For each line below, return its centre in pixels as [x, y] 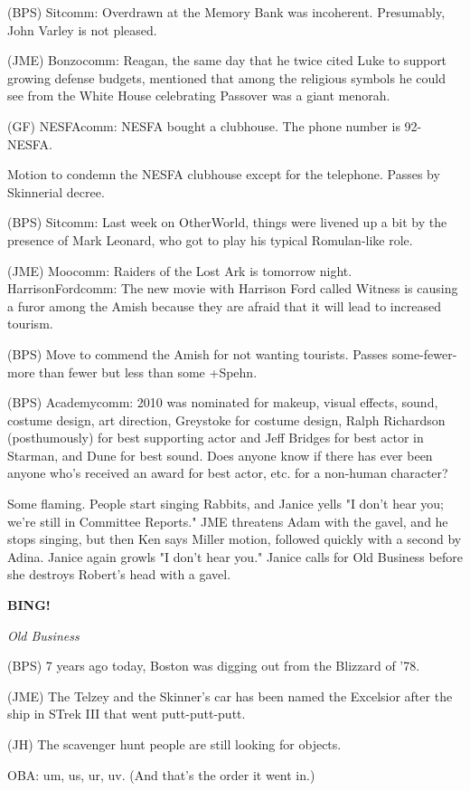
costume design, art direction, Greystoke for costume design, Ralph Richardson [226, 419]
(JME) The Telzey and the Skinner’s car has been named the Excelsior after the [230, 696]
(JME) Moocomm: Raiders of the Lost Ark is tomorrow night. [180, 270]
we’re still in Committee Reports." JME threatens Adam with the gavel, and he [228, 521]
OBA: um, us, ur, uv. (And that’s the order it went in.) [161, 774]
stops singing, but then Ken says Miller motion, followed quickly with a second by [235, 539]
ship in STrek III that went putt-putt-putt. [127, 714]
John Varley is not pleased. [82, 29]
